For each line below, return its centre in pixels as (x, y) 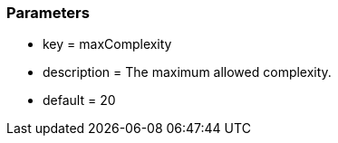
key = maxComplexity (107, 44)
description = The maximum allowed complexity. (187, 72)
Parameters (48, 13)
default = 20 (79, 100)
